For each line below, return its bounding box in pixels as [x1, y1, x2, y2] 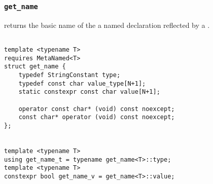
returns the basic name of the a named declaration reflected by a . [4, 19, 210, 30]
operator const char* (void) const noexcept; [18, 105, 175, 113]
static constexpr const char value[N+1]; [18, 88, 160, 96]
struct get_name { [4, 63, 66, 70]
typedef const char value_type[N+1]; [18, 80, 146, 87]
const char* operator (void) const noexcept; [18, 114, 175, 121]
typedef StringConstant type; [18, 71, 121, 79]
